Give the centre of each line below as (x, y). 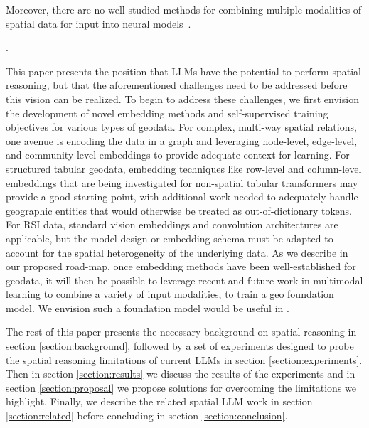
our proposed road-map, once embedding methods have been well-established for (181, 266)
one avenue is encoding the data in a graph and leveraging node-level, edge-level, (182, 140)
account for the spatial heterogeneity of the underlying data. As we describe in (177, 252)
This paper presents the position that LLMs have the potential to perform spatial (183, 71)
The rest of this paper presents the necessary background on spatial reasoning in (181, 332)
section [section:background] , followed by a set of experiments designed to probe (180, 346)
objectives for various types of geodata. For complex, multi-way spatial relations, (181, 127)
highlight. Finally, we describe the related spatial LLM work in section (159, 401)
